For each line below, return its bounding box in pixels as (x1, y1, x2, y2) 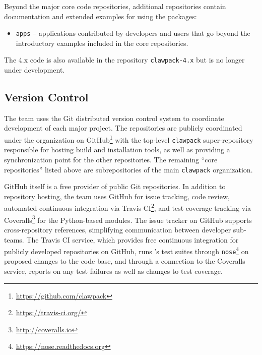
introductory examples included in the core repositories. (16, 37, 188, 48)
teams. (4, 234, 24, 245)
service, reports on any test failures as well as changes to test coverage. (4, 266, 223, 276)
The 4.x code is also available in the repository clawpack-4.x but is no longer (4, 54, 245, 65)
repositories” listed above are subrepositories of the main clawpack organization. (4, 164, 253, 174)
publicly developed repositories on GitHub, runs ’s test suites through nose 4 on (4, 245, 249, 256)
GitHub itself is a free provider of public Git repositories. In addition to (4, 181, 226, 192)
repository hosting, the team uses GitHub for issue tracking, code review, (4, 191, 230, 201)
